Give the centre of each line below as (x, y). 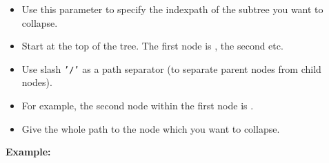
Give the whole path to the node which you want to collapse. (151, 128)
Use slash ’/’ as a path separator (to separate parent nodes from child (171, 68)
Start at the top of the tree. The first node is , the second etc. (152, 46)
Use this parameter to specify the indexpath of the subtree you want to (172, 9)
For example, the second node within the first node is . (138, 106)
